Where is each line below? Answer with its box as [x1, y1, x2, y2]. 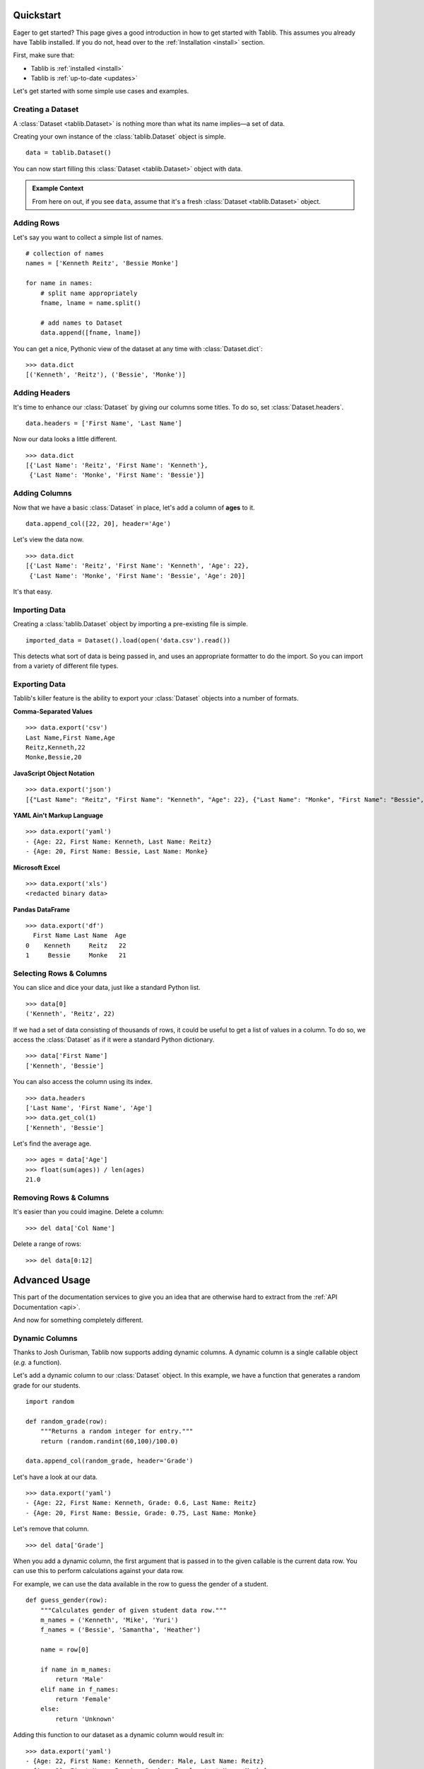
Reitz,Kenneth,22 [25, 743, 86, 751]
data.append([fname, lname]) [40, 329, 141, 337]
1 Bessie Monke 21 [25, 952, 126, 960]
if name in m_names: [40, 1665, 112, 1673]
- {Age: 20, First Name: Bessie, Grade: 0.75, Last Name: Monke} [25, 1509, 257, 1517]
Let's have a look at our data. [13, 1473, 98, 1481]
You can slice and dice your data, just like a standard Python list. [13, 984, 201, 992]
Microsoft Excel [13, 863, 60, 872]
